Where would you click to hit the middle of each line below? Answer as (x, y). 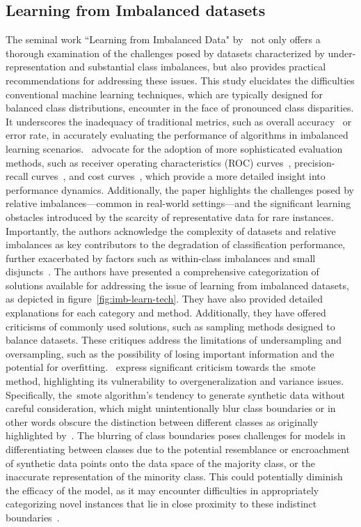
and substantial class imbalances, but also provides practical (198, 67)
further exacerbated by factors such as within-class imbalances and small (161, 258)
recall (17, 176)
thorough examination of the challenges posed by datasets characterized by (165, 53)
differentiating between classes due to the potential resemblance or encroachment (178, 449)
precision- (315, 162)
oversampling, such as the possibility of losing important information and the (170, 353)
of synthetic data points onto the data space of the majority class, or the (160, 463)
